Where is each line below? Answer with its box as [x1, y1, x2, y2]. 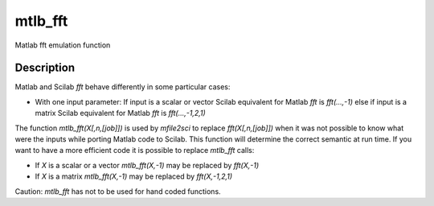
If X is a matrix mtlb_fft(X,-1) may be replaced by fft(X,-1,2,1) [35, 171, 233, 181]
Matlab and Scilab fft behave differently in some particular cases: [14, 82, 231, 92]
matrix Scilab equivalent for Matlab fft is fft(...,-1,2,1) [35, 109, 207, 118]
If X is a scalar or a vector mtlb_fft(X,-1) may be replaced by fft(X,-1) [35, 160, 260, 170]
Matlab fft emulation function [14, 40, 111, 50]
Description [14, 61, 76, 75]
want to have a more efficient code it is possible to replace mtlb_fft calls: [14, 146, 255, 155]
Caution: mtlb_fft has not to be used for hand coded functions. [14, 186, 221, 196]
